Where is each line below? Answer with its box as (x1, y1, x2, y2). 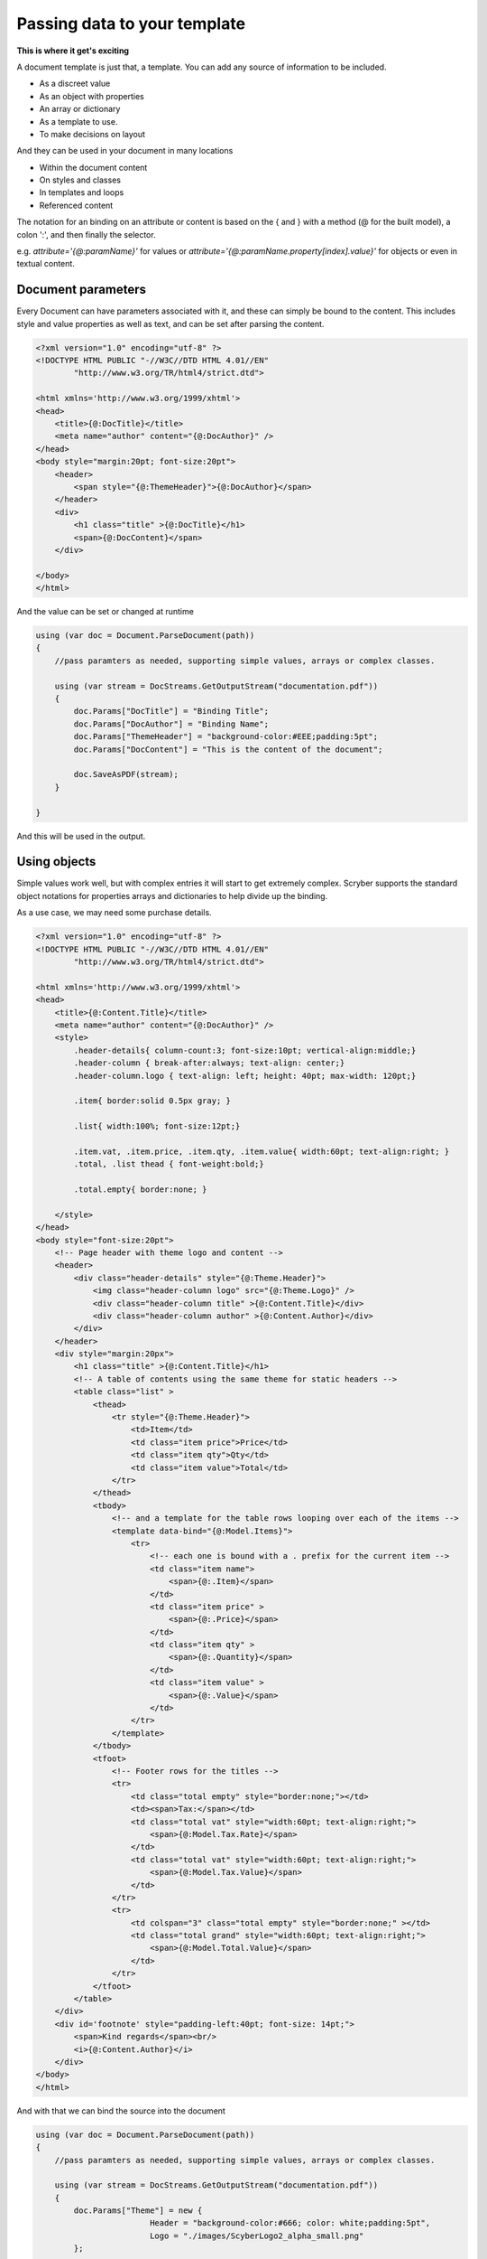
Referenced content (39, 200, 114, 211)
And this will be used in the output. (16, 830, 146, 841)
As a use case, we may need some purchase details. (16, 907, 212, 918)
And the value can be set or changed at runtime (16, 606, 194, 617)
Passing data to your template (16, 14, 246, 33)
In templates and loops (39, 187, 124, 198)
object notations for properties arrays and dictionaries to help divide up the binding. (16, 890, 328, 901)
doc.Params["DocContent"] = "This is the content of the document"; (73, 744, 383, 755)
